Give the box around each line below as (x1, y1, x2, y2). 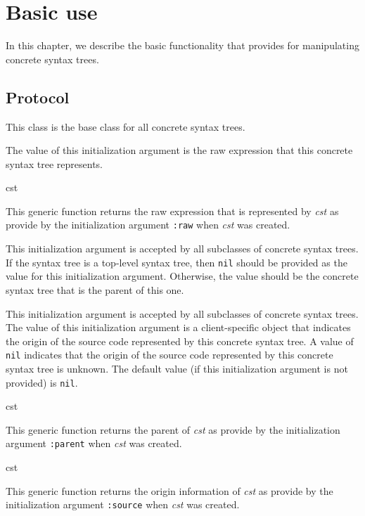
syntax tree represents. (6, 156, 103, 171)
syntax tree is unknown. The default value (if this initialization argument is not (6, 361, 348, 376)
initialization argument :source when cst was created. (6, 497, 240, 512)
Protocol (6, 86, 70, 108)
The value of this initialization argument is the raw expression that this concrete (6, 143, 353, 157)
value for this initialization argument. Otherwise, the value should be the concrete (6, 269, 359, 283)
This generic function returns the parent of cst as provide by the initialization (6, 422, 340, 437)
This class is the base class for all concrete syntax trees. (6, 119, 245, 134)
